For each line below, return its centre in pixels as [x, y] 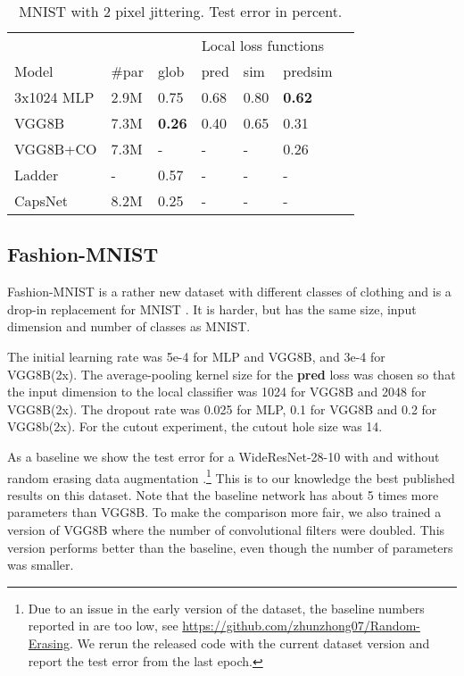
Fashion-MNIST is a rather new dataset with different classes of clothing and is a [229, 292]
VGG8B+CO [56, 149]
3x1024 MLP [54, 97]
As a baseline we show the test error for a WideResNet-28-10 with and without [224, 456]
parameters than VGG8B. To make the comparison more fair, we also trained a [224, 512]
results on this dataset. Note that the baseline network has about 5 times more [223, 494]
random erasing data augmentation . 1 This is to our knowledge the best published [231, 476]
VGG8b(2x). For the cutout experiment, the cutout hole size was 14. [195, 426]
